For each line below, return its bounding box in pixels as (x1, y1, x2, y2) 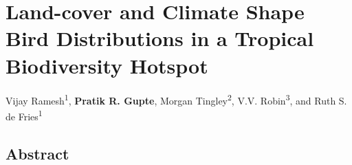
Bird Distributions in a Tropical (5, 24, 314, 52)
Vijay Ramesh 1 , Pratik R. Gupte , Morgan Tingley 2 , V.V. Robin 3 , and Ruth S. (5, 91, 347, 108)
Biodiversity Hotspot (5, 51, 208, 79)
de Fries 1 (5, 107, 43, 124)
